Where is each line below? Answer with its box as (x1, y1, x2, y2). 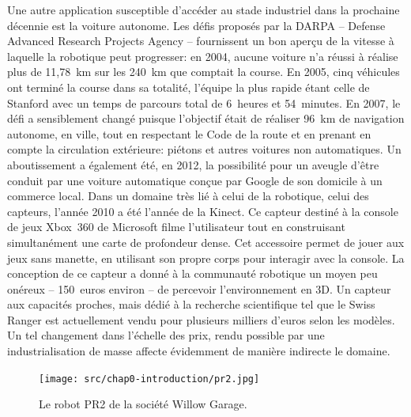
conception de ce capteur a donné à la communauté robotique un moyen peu (7, 265, 378, 282)
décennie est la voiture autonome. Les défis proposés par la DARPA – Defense (7, 17, 386, 33)
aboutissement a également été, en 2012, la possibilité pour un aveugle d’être (7, 156, 379, 172)
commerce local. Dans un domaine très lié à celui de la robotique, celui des (7, 188, 369, 204)
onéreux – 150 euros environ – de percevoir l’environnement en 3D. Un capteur (7, 280, 391, 297)
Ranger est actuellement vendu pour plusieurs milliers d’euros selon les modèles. (7, 311, 395, 328)
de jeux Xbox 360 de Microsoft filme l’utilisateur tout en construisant (7, 218, 345, 235)
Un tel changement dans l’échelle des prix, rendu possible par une (7, 327, 325, 343)
